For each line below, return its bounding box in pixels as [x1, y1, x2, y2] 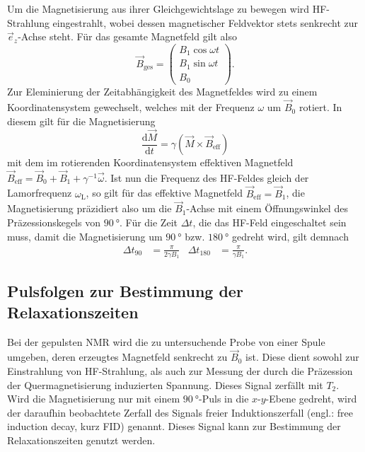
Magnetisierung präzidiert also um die [7, 201, 172, 216]
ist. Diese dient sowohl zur [245, 349, 359, 364]
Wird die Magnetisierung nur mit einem [7, 391, 180, 406]
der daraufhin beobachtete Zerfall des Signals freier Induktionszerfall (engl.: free [7, 405, 354, 419]
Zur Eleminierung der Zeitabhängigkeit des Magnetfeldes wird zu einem [7, 84, 318, 99]
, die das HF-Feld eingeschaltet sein [192, 215, 347, 230]
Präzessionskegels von [7, 215, 100, 230]
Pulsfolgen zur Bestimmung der [7, 280, 243, 302]
